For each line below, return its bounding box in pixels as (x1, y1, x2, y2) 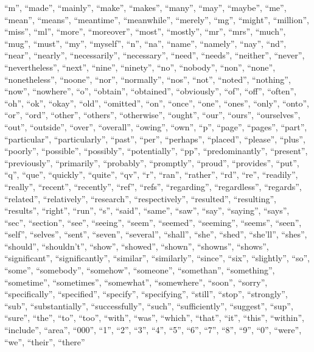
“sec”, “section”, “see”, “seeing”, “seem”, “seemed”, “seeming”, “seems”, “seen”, (4, 216, 302, 228)
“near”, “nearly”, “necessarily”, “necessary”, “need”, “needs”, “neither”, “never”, (4, 49, 305, 62)
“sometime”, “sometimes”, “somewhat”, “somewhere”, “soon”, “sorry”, (4, 275, 268, 288)
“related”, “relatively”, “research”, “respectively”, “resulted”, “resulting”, (4, 192, 276, 205)
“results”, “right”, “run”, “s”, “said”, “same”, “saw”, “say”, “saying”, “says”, (4, 204, 290, 217)
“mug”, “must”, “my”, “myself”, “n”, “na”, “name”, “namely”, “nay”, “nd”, (4, 37, 287, 49)
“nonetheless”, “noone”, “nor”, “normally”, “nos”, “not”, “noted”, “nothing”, (4, 72, 291, 85)
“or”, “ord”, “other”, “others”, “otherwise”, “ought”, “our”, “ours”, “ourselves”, (4, 108, 301, 121)
